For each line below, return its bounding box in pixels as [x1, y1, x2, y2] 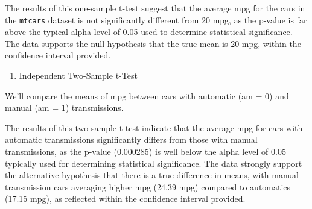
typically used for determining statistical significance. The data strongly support [5, 157, 302, 169]
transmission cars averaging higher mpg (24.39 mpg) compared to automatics [5, 180, 291, 193]
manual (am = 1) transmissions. [5, 101, 124, 114]
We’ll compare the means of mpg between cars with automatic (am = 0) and [5, 89, 289, 102]
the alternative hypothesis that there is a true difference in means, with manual [5, 169, 299, 181]
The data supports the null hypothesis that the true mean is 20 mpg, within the [5, 37, 301, 49]
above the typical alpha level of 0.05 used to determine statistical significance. [5, 25, 293, 38]
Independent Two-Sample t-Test [19, 69, 138, 82]
